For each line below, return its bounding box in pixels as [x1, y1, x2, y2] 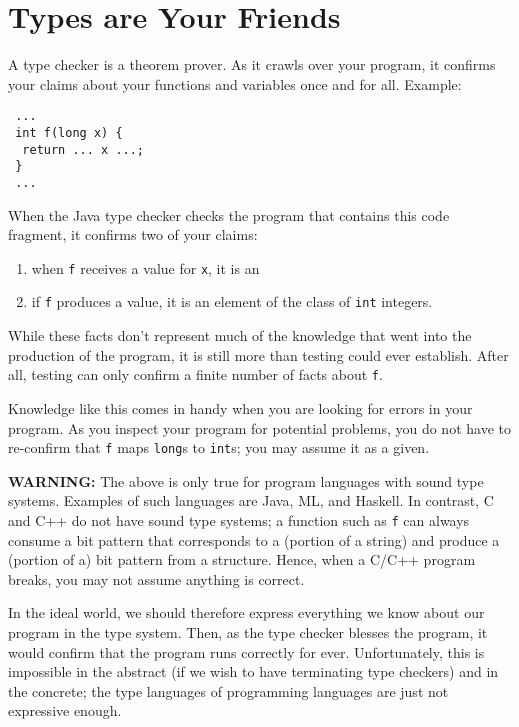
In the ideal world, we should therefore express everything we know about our [8, 602, 485, 623]
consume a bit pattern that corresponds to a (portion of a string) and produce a [8, 529, 500, 550]
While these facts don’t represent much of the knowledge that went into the [8, 325, 472, 346]
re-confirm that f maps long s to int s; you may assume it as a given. [8, 437, 430, 458]
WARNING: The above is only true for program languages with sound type [8, 470, 484, 491]
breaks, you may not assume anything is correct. [8, 568, 305, 589]
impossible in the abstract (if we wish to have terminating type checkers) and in [8, 661, 499, 682]
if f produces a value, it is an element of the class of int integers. [31, 291, 433, 312]
